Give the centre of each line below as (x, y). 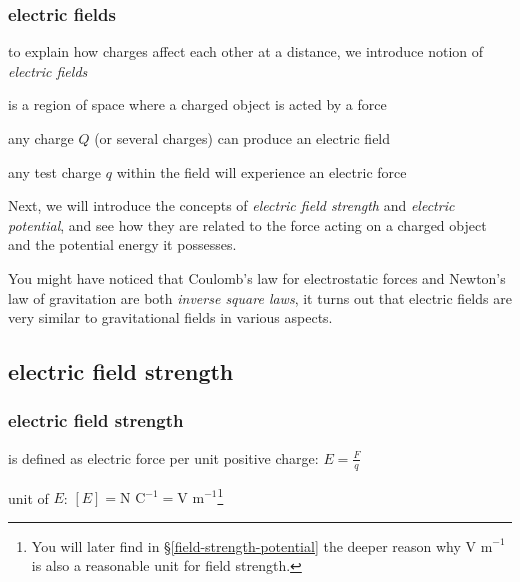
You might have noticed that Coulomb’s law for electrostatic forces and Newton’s (257, 277)
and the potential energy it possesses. (122, 244)
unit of (28, 497)
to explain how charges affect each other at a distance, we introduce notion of (246, 51)
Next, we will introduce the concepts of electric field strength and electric (231, 205)
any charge (41, 138)
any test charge (55, 171)
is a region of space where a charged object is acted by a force (197, 104)
